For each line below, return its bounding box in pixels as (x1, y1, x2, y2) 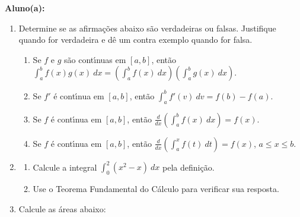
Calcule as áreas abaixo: (18, 202, 106, 215)
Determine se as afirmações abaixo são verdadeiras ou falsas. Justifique (18, 21, 276, 34)
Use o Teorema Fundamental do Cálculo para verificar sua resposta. (33, 182, 279, 194)
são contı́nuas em (64, 53, 126, 65)
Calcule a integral (33, 161, 97, 173)
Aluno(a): (5, 2, 45, 14)
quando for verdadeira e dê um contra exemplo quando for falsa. (18, 33, 253, 46)
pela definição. (162, 161, 215, 173)
